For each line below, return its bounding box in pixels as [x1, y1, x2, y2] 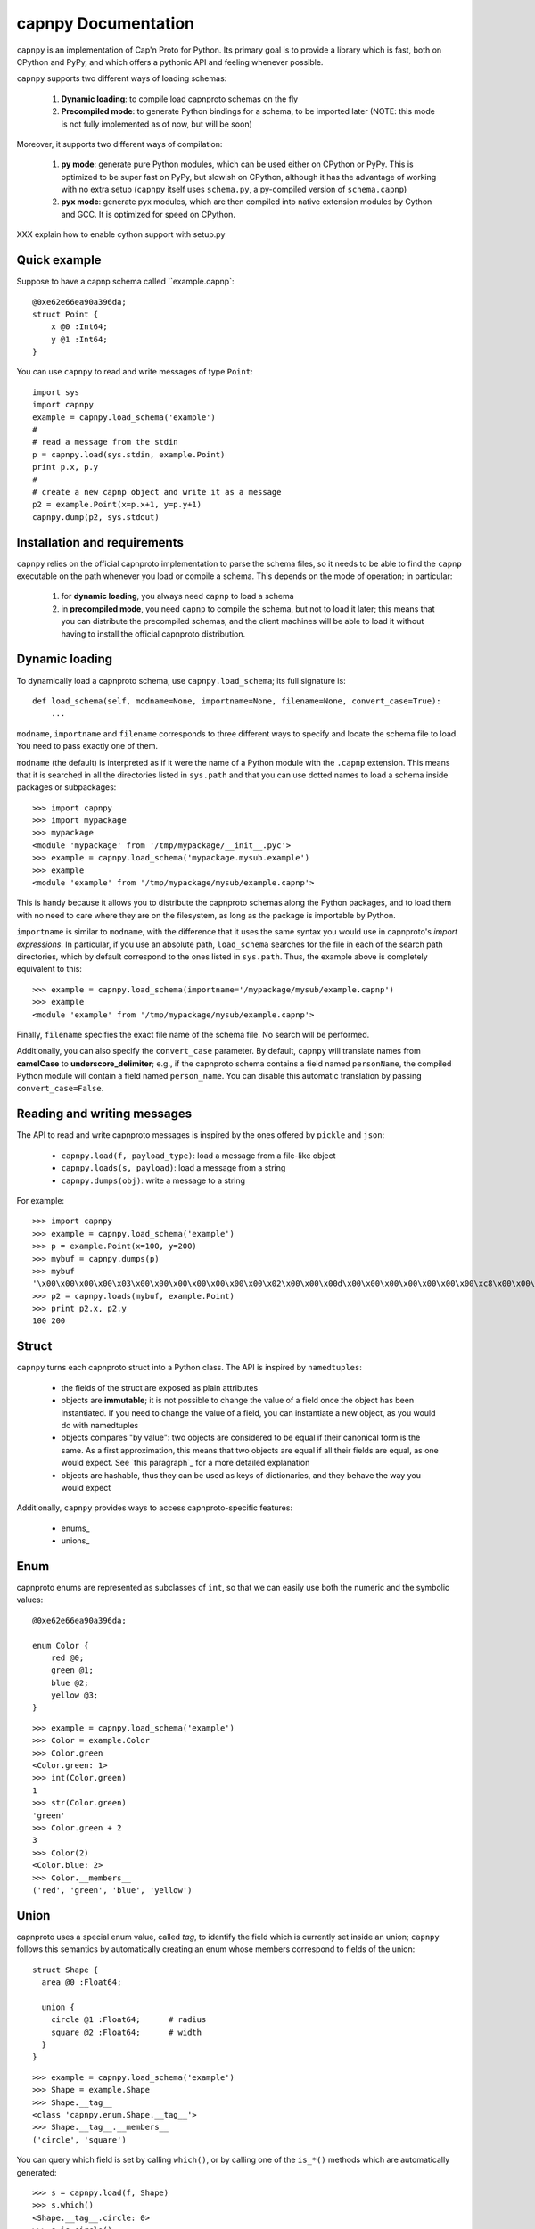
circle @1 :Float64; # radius [50, 2015, 207, 2025]
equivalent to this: [16, 964, 82, 975]
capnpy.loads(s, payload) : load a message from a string [61, 1163, 286, 1173]
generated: [16, 2167, 57, 2177]
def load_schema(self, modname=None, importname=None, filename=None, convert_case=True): [32, 695, 441, 706]
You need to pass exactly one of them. [16, 741, 158, 752]
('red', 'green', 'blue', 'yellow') [32, 1885, 193, 1895]
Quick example [16, 252, 102, 267]
